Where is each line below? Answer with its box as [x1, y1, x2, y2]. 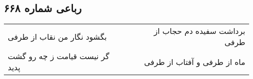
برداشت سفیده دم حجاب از [154, 25, 245, 37]
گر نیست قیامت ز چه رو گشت [8, 50, 109, 62]
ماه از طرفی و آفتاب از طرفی [144, 56, 245, 67]
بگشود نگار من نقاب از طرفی [8, 31, 107, 42]
